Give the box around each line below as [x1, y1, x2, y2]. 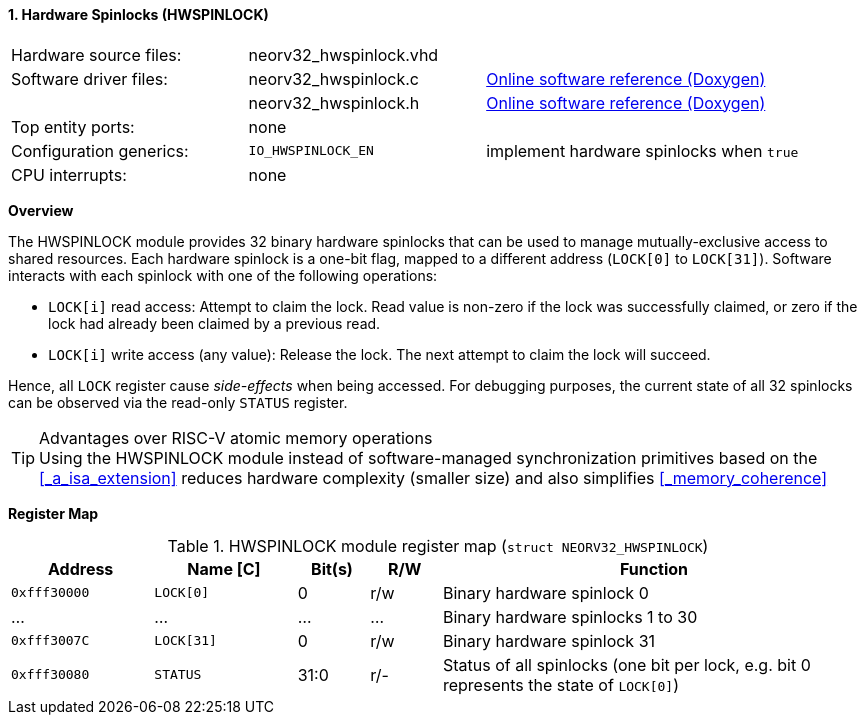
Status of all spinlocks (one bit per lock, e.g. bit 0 [442, 654, 811, 675]
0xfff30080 [11, 667, 90, 683]
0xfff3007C [11, 633, 90, 649]
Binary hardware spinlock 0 [442, 582, 649, 603]
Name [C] [187, 558, 261, 579]
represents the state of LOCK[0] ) [442, 674, 680, 695]
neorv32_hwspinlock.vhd [248, 44, 439, 65]
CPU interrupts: [11, 164, 127, 185]
